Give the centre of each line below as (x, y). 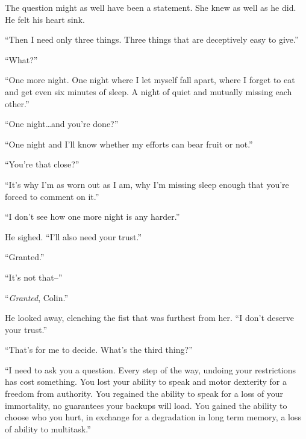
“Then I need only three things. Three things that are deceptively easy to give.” (152, 39)
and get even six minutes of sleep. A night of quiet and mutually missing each (148, 91)
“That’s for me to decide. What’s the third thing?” (99, 350)
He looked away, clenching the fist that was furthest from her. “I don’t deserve (149, 318)
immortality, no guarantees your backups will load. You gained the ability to (146, 405)
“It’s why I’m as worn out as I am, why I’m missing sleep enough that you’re (147, 184)
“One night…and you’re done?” (62, 124)
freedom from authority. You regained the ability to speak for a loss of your (144, 394)
